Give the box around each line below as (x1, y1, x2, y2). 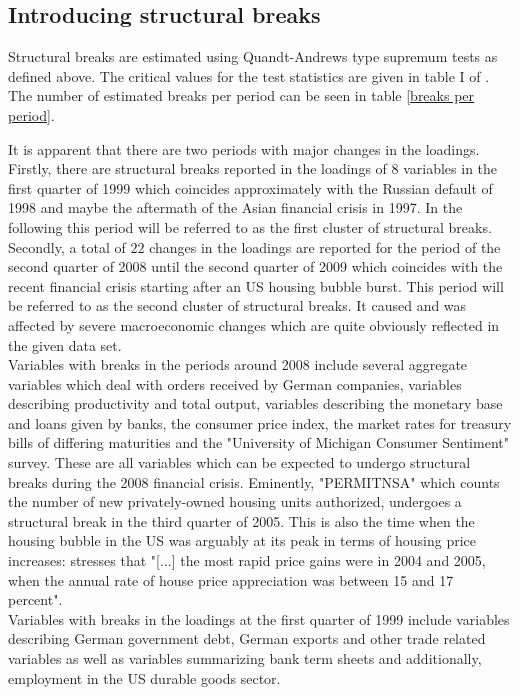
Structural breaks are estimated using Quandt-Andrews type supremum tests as (8, 46, 498, 67)
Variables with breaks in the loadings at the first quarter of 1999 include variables (8, 608, 510, 629)
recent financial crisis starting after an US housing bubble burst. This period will (8, 275, 504, 296)
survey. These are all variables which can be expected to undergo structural (8, 452, 471, 473)
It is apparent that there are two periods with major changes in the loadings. (8, 138, 480, 159)
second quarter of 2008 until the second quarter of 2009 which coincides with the (8, 256, 503, 277)
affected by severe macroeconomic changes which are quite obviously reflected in (8, 314, 500, 335)
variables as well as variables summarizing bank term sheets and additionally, (8, 648, 482, 669)
